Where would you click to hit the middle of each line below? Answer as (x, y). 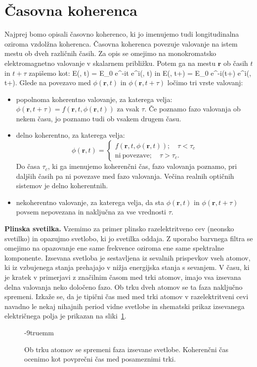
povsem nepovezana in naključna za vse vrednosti (91, 212)
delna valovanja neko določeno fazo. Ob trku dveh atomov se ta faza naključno (124, 287)
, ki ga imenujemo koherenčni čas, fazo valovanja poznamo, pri (142, 166)
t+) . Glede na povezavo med (48, 82)
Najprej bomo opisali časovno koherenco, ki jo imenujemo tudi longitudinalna (122, 34)
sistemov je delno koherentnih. (62, 185)
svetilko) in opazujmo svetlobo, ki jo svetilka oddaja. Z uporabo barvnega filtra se (129, 238)
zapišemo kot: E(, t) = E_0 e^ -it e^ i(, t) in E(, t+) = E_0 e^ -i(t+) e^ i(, (140, 73)
